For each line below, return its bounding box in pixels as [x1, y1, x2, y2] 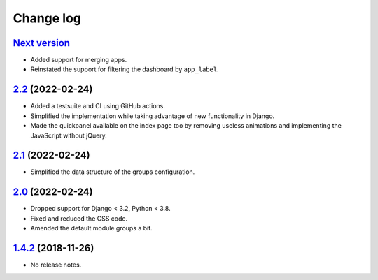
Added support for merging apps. [30, 56, 127, 64]
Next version [13, 37, 70, 49]
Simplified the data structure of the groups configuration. [30, 168, 195, 176]
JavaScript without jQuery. [30, 131, 108, 140]
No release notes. [30, 260, 82, 269]
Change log [13, 10, 82, 26]
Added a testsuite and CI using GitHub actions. [30, 102, 166, 110]
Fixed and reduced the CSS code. [30, 214, 128, 223]
